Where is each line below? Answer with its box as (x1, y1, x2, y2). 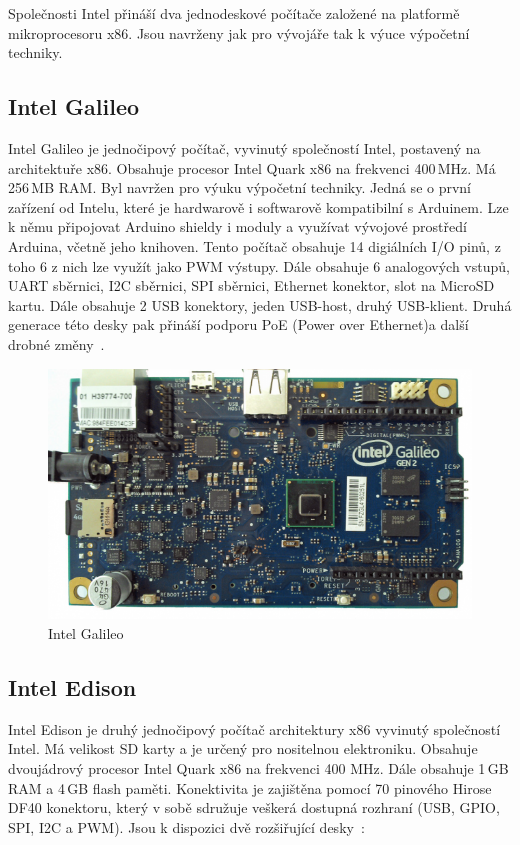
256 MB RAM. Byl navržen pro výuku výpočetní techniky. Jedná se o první (8, 177, 472, 198)
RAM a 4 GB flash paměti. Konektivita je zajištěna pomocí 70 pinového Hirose (8, 777, 492, 798)
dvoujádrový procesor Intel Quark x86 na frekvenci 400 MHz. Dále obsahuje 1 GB (8, 758, 509, 779)
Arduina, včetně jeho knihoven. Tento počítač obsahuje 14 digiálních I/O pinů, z (8, 235, 501, 256)
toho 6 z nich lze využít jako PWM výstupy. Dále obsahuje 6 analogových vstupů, (8, 255, 510, 276)
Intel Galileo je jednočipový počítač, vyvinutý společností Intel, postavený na (8, 137, 481, 158)
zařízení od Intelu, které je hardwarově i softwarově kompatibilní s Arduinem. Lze (8, 196, 509, 217)
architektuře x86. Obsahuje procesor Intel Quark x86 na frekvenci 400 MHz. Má (8, 157, 496, 178)
